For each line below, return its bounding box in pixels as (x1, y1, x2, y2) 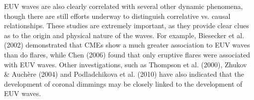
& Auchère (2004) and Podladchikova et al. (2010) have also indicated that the (4, 69, 244, 79)
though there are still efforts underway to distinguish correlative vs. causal (4, 10, 231, 21)
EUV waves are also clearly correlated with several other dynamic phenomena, (4, 1, 243, 11)
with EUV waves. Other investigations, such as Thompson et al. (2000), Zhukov (4, 59, 247, 69)
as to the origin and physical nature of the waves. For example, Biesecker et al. (4, 30, 245, 40)
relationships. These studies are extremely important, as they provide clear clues (4, 20, 249, 31)
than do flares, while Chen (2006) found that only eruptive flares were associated (4, 49, 251, 59)
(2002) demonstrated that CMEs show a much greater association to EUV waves (4, 40, 250, 50)
